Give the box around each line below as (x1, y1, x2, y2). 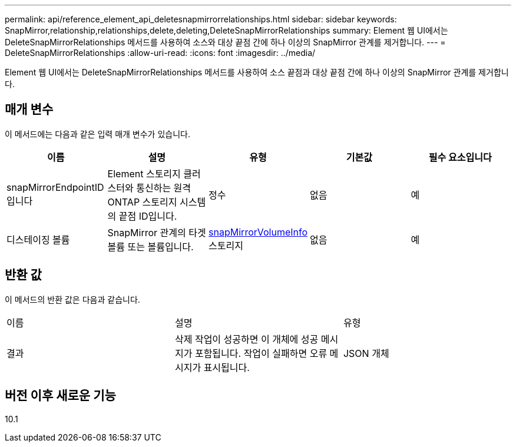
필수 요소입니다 (428, 151, 492, 163)
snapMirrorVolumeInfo (209, 226, 308, 238)
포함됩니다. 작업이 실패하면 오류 (194, 347, 328, 359)
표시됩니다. (203, 361, 250, 373)
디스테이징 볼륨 (6, 233, 70, 246)
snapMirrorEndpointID (6, 181, 104, 193)
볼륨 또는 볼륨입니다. (107, 240, 194, 253)
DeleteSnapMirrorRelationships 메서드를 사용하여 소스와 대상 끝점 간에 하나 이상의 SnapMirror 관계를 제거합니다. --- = (5, 37, 446, 47)
